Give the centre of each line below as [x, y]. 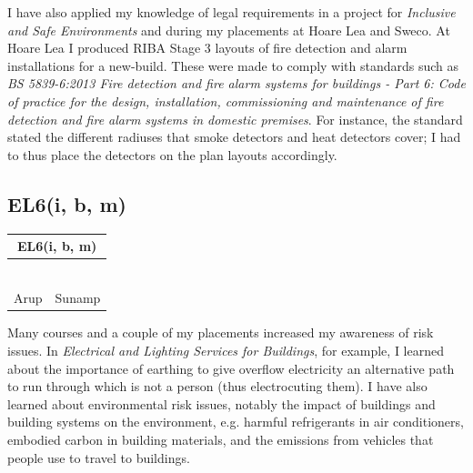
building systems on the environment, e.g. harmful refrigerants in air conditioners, [236, 422]
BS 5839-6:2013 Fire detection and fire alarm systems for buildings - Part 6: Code [236, 83]
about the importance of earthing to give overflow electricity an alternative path [231, 368]
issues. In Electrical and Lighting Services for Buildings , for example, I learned [226, 351]
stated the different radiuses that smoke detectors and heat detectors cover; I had [234, 137]
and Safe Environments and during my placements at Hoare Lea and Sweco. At [229, 30]
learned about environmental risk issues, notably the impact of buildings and [221, 403]
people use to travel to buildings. [99, 457]
